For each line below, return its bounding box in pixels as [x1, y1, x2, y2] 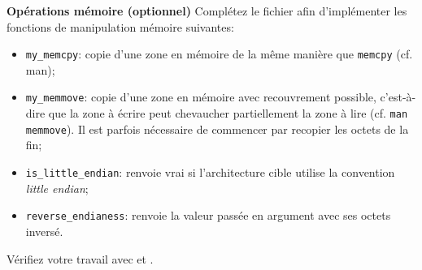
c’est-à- [380, 88, 416, 105]
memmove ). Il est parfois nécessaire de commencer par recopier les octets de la [25, 120, 409, 137]
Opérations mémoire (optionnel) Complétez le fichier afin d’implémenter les [7, 2, 407, 19]
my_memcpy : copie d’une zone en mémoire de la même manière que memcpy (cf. [25, 45, 413, 62]
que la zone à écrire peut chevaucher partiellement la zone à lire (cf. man [48, 105, 408, 122]
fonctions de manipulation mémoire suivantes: [7, 18, 234, 35]
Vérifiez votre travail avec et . [7, 250, 154, 267]
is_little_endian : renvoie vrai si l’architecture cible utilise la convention [25, 164, 395, 180]
